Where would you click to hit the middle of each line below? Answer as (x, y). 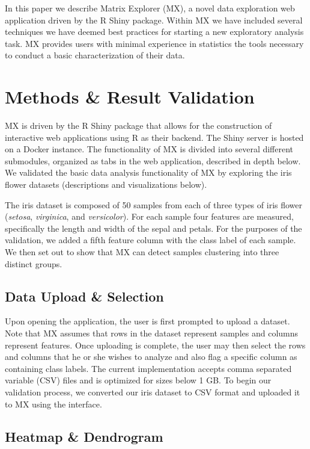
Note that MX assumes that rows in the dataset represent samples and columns (152, 333)
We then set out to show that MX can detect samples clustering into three (142, 252)
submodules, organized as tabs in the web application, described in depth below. (153, 160)
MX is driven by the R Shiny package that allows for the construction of (138, 125)
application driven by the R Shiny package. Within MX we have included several (154, 20)
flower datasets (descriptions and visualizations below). (106, 184)
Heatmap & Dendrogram (84, 436)
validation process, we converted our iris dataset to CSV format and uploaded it (153, 392)
